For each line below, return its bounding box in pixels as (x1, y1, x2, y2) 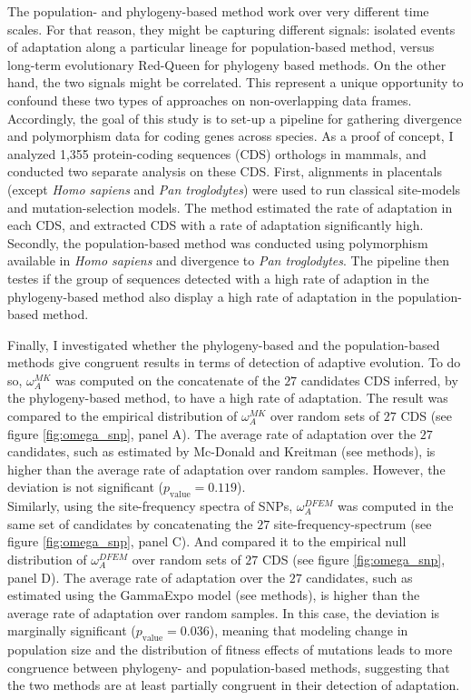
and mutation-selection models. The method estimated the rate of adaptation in (7, 197, 453, 216)
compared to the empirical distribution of (7, 406, 238, 425)
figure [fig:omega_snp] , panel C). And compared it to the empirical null (7, 532, 407, 551)
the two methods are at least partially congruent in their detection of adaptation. (7, 675, 460, 695)
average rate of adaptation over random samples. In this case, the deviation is (7, 603, 440, 622)
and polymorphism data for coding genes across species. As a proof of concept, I (7, 126, 454, 145)
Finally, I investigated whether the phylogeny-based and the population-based (7, 335, 440, 354)
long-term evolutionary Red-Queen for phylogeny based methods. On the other (7, 55, 446, 74)
